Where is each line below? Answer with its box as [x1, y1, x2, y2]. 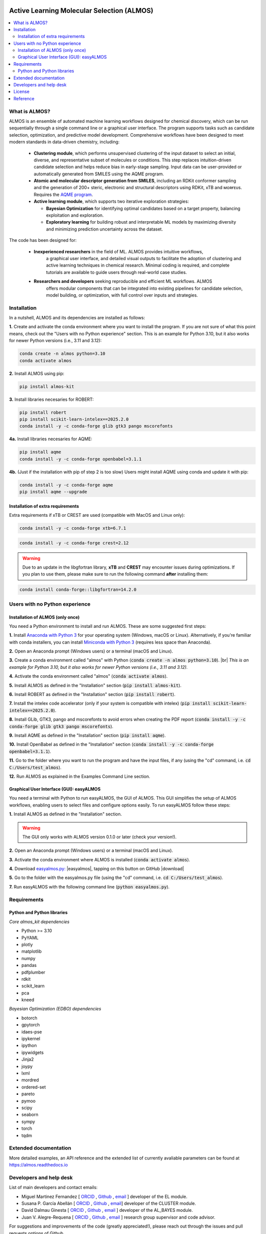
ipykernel [21, 1036, 40, 1041]
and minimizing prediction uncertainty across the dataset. [46, 226, 163, 232]
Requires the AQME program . [33, 192, 93, 197]
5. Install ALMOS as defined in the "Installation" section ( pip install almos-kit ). [9, 682, 182, 688]
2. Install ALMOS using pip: [9, 370, 65, 376]
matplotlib [21, 948, 42, 955]
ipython [21, 1042, 37, 1048]
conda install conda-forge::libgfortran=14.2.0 [19, 587, 136, 592]
